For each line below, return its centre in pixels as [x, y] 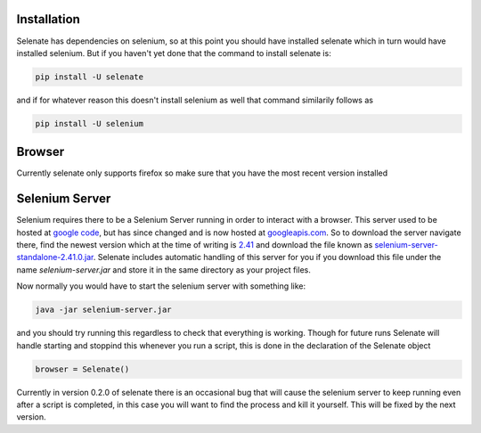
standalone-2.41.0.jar [55, 257]
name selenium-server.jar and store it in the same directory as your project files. [163, 270]
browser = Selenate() [82, 369]
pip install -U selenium [90, 123]
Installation [48, 19]
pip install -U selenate [90, 77]
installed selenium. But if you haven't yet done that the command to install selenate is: [174, 53]
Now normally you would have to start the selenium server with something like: [161, 286]
